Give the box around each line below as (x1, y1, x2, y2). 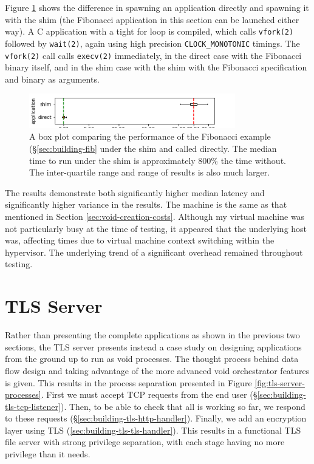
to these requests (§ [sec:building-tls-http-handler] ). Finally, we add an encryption (5, 412, 307, 425)
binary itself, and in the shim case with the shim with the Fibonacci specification (5, 61, 307, 73)
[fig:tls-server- (254, 376, 305, 389)
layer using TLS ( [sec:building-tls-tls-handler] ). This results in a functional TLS (5, 423, 301, 436)
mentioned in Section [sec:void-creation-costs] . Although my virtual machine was (5, 210, 305, 223)
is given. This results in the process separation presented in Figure (5, 376, 252, 389)
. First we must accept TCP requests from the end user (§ (41, 388, 258, 401)
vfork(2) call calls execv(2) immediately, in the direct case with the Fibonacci (5, 49, 302, 61)
